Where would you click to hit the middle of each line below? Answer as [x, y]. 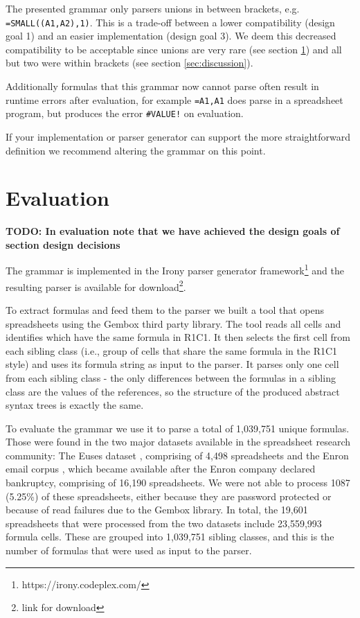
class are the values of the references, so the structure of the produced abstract [173, 391]
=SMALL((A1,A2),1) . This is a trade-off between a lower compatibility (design [170, 22]
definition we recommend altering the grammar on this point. [136, 150]
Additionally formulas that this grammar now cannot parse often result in [162, 86]
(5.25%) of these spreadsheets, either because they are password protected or [169, 496]
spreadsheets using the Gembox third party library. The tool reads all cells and [173, 323]
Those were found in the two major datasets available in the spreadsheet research [178, 442]
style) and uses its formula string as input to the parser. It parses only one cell [172, 364]
